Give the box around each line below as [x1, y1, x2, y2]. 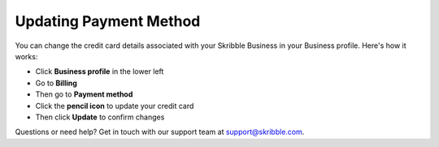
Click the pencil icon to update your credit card [35, 101, 194, 110]
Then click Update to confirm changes [35, 112, 165, 122]
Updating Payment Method [15, 12, 201, 30]
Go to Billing [35, 78, 77, 88]
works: [15, 51, 38, 61]
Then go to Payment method [35, 89, 133, 99]
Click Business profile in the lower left [35, 67, 164, 76]
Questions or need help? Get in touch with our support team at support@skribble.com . [15, 127, 305, 137]
